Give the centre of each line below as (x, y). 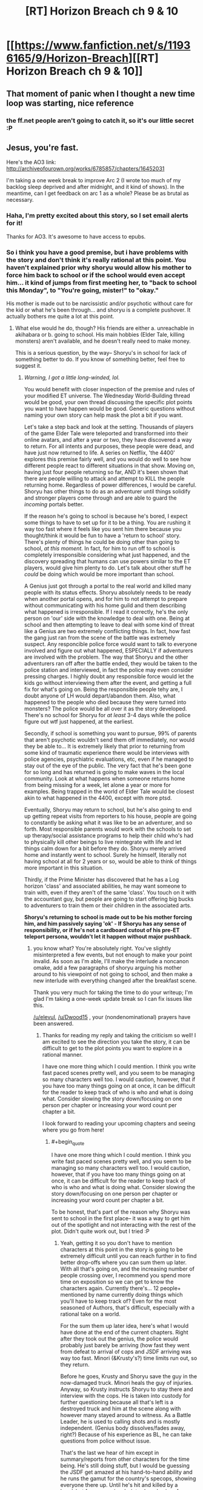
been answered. (53, 1023)
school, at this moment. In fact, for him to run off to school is (100, 548)
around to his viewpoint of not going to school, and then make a (113, 974)
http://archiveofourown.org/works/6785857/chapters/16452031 (85, 169)
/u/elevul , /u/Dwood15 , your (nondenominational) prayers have (112, 1017)
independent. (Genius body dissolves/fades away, (123, 1428)
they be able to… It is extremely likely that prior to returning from (105, 746)
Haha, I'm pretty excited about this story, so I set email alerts (98, 216)
